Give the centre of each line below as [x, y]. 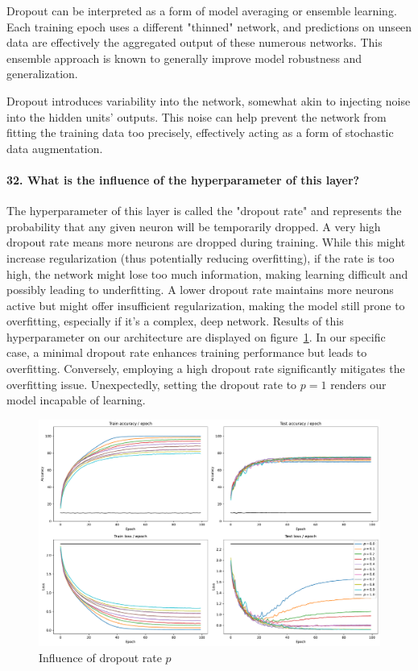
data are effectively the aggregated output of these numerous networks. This [195, 42]
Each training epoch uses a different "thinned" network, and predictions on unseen [209, 26]
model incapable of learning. [76, 400]
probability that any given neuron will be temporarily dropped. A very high [194, 226]
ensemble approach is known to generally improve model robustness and [184, 58]
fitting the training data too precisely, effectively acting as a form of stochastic [200, 133]
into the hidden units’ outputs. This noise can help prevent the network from [197, 116]
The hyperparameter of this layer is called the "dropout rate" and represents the [204, 211]
